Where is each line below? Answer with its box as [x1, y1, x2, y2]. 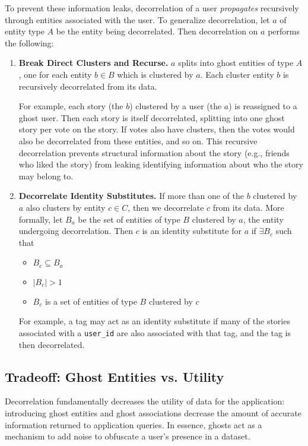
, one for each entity [18, 68, 92, 80]
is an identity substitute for [142, 224, 242, 237]
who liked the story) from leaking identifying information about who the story [18, 158, 303, 170]
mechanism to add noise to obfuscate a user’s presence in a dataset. [5, 430, 250, 442]
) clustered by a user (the [129, 100, 222, 112]
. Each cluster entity [200, 68, 274, 80]
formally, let [18, 213, 63, 225]
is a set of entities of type [45, 295, 137, 307]
